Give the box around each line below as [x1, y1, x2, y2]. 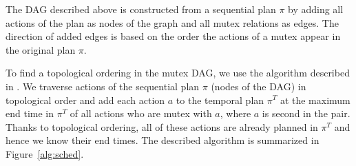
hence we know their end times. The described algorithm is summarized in [6, 133, 320, 147]
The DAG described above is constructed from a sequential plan [6, 2, 276, 16]
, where [220, 106, 251, 121]
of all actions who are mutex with [70, 106, 212, 121]
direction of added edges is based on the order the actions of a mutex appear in [6, 29, 341, 43]
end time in [6, 106, 54, 121]
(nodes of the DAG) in [211, 79, 306, 93]
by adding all [288, 2, 344, 16]
